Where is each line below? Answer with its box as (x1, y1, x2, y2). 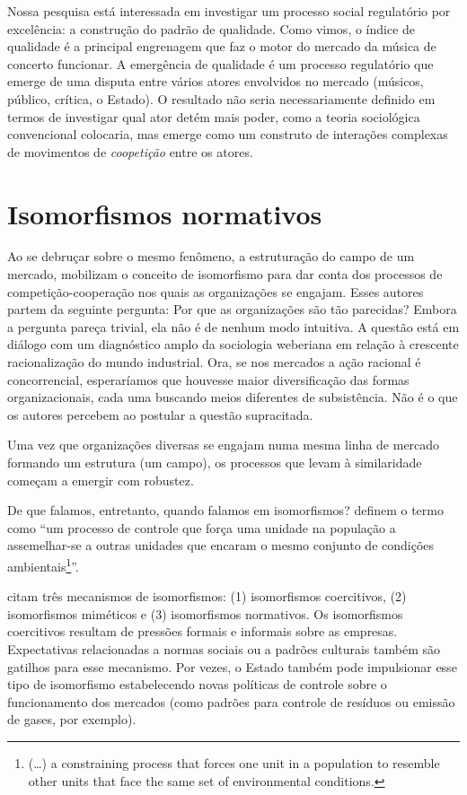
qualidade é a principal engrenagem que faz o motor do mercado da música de (7, 37, 436, 56)
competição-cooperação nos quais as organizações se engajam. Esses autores (7, 282, 424, 301)
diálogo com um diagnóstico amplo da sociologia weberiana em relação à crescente (7, 335, 459, 354)
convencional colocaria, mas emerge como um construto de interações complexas (7, 125, 448, 144)
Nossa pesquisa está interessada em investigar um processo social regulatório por (7, 2, 451, 20)
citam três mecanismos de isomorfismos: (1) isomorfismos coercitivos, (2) (7, 587, 407, 606)
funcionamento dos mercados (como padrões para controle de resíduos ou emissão (7, 692, 455, 711)
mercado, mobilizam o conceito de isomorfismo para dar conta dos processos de (7, 265, 443, 284)
